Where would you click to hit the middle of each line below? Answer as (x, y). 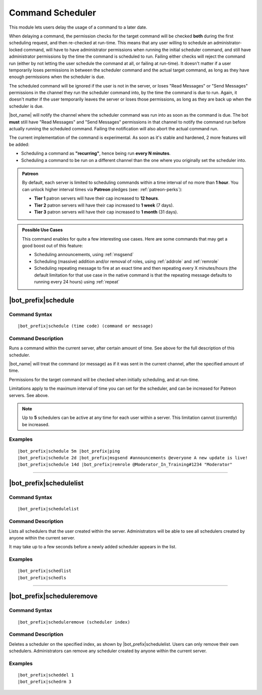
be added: (19, 144)
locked (16, 50)
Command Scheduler (53, 13)
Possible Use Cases (42, 230)
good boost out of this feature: (53, 246)
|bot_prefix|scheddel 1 (46, 675)
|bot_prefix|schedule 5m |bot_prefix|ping (69, 451)
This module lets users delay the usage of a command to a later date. (78, 27)
